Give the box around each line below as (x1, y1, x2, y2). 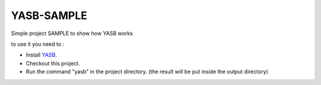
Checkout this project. (26, 59, 80, 67)
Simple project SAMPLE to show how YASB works (11, 30, 133, 37)
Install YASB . (26, 51, 57, 59)
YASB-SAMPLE (11, 9, 87, 22)
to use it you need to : (11, 40, 65, 48)
